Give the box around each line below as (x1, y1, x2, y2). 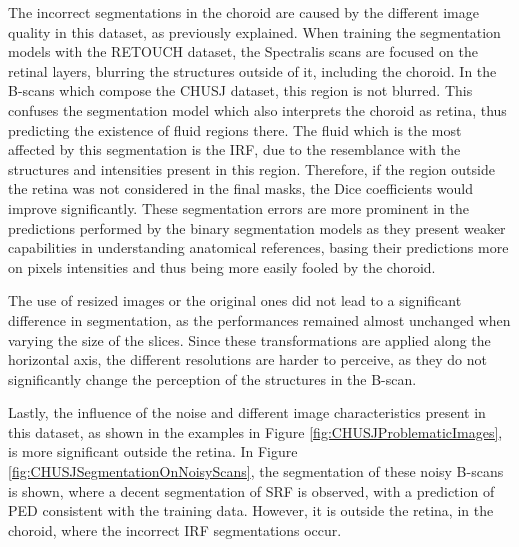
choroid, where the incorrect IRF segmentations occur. (8, 519, 342, 540)
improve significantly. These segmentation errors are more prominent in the (8, 197, 470, 218)
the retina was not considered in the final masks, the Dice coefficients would (8, 178, 473, 199)
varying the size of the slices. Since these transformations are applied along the (8, 329, 491, 350)
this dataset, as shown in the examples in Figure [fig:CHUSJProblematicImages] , (8, 421, 503, 442)
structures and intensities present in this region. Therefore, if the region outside (8, 158, 495, 179)
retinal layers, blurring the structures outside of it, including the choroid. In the (8, 60, 497, 81)
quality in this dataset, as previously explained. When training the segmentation (8, 21, 501, 42)
